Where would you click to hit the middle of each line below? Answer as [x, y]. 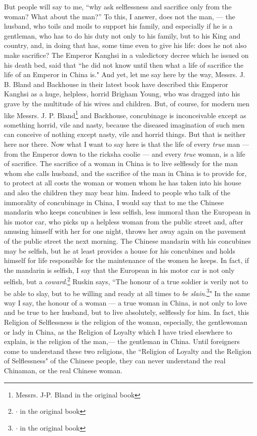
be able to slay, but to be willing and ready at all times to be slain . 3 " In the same [127, 292]
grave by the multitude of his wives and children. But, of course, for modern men [127, 103]
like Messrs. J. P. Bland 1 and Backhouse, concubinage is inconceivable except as [125, 114]
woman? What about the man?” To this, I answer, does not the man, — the [120, 16]
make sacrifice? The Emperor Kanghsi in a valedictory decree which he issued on [126, 55]
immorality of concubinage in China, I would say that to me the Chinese [114, 202]
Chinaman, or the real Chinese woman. [63, 370]
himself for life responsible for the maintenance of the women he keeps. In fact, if [127, 260]
